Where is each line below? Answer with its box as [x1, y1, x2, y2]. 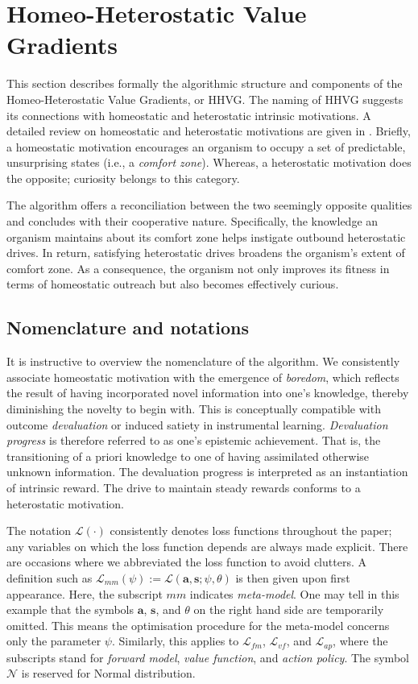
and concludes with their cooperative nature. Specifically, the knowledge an [6, 213, 379, 230]
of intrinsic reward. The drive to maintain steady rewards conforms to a [6, 479, 361, 495]
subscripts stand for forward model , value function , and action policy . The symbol [6, 649, 409, 665]
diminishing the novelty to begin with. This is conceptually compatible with [6, 400, 381, 417]
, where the [333, 632, 388, 649]
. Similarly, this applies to [111, 632, 239, 649]
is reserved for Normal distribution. [21, 665, 196, 682]
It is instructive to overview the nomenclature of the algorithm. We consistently [6, 353, 400, 370]
